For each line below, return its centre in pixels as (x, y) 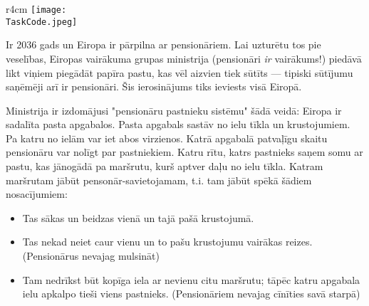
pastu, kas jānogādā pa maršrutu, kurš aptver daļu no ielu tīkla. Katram (165, 166)
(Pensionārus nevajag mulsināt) (91, 256)
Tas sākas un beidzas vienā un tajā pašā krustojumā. (138, 217)
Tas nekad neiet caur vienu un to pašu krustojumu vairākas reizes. (167, 242)
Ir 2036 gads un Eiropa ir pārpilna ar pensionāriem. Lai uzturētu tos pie (163, 44)
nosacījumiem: (37, 194)
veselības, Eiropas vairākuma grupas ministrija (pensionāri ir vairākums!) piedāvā (184, 58)
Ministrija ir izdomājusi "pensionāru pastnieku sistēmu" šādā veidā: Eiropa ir (174, 110)
